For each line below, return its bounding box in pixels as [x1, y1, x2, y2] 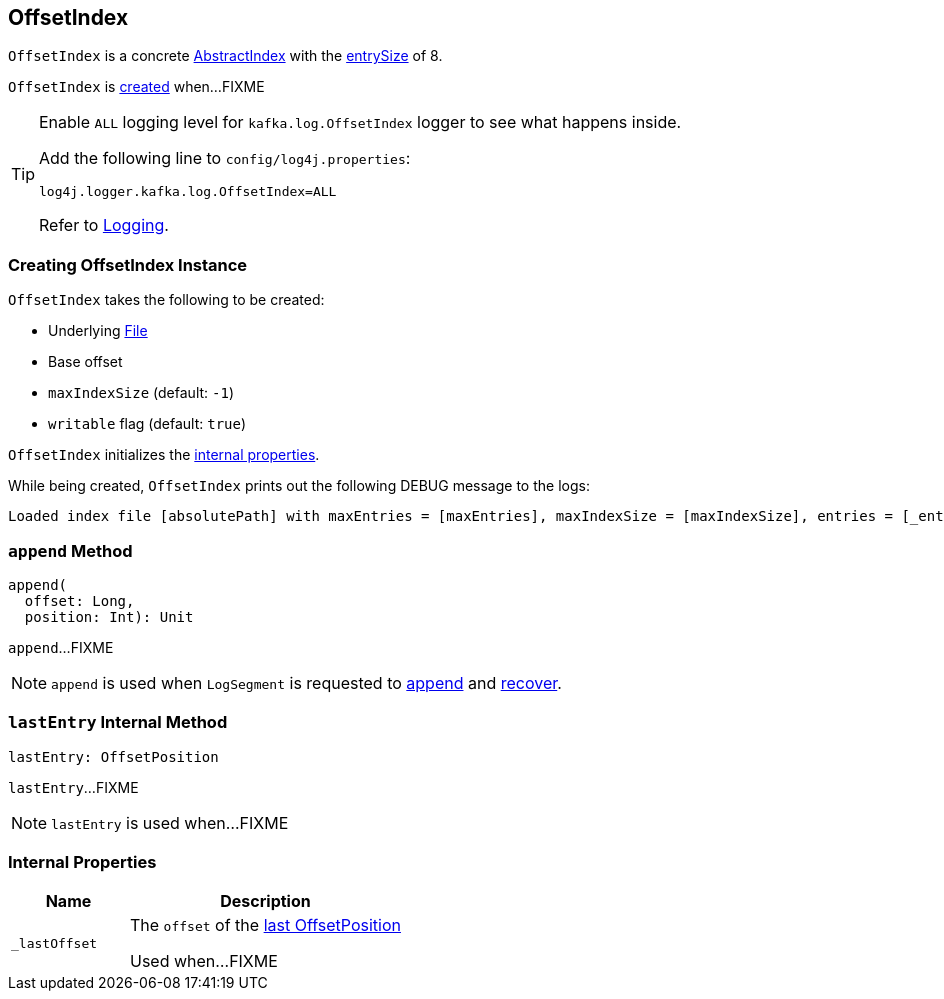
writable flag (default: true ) [48, 415, 247, 433]
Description [220, 891, 311, 912]
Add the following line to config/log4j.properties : [39, 148, 411, 169]
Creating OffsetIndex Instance [8, 254, 248, 275]
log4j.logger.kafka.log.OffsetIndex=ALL [39, 184, 337, 200]
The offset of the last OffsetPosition [129, 915, 401, 936]
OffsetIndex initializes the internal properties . [8, 446, 320, 464]
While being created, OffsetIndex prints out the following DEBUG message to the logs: [8, 477, 590, 495]
